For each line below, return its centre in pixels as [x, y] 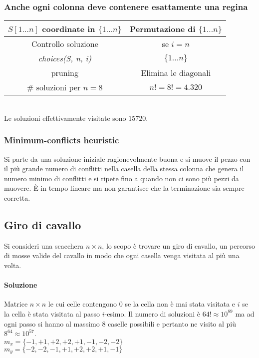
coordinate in [69, 29]
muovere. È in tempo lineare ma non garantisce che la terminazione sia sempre [124, 188]
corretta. [17, 198]
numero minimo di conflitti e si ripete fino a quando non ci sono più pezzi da [122, 178]
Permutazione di [162, 29]
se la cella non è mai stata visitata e [180, 304]
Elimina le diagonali [176, 73]
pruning [65, 73]
